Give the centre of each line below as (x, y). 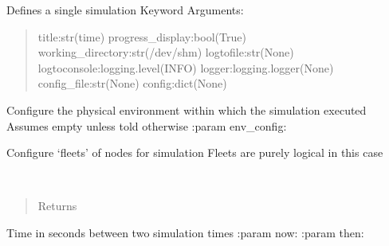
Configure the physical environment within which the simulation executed (187, 109)
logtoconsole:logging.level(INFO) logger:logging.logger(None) (186, 67)
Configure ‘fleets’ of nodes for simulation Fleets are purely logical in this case (195, 152)
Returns (57, 206)
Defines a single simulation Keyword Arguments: (125, 10)
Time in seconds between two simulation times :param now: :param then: (185, 232)
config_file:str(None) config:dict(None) (132, 83)
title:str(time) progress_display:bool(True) (142, 36)
